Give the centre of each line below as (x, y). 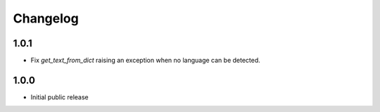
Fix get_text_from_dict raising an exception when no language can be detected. (145, 61)
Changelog (46, 18)
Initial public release (60, 97)
